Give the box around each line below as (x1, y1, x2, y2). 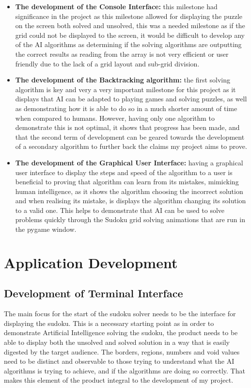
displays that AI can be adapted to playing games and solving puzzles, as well (15, 94, 247, 104)
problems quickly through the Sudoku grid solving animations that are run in (15, 214, 245, 225)
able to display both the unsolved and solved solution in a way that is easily (4, 337, 230, 347)
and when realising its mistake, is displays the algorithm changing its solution (15, 195, 246, 206)
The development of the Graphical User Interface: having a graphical (15, 157, 243, 167)
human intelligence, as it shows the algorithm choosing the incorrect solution (15, 186, 243, 196)
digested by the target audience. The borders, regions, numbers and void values (4, 346, 240, 356)
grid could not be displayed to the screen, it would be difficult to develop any (15, 30, 245, 40)
